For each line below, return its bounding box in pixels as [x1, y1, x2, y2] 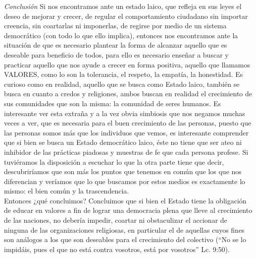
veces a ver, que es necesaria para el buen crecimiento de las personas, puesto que [4, 118, 252, 128]
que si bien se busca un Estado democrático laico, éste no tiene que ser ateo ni [4, 137, 242, 147]
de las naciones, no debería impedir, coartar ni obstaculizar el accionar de [4, 215, 227, 225]
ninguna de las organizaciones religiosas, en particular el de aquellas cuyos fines [4, 224, 245, 235]
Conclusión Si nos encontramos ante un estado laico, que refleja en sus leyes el [4, 1, 242, 11]
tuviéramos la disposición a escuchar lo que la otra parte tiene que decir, [4, 156, 224, 167]
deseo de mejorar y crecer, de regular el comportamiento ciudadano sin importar [4, 10, 248, 21]
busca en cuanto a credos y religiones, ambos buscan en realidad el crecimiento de [4, 88, 252, 99]
